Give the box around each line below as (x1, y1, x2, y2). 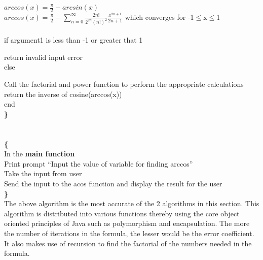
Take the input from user (4, 168, 82, 179)
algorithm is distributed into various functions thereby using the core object (4, 208, 240, 218)
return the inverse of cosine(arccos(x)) (4, 88, 122, 99)
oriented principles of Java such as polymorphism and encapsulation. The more (4, 218, 250, 229)
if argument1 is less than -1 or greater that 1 (4, 35, 143, 45)
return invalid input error (4, 51, 83, 62)
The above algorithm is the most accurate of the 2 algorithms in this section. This (4, 198, 259, 209)
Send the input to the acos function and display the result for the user (4, 178, 222, 189)
